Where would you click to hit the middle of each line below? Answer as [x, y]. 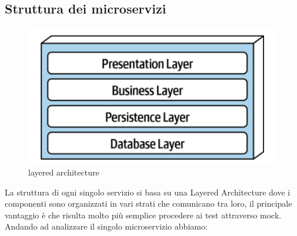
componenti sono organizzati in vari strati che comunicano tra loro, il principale [148, 203]
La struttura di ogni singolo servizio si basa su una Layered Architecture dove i [148, 192]
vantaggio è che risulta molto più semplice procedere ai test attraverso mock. [143, 215]
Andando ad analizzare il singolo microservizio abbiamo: [106, 226]
